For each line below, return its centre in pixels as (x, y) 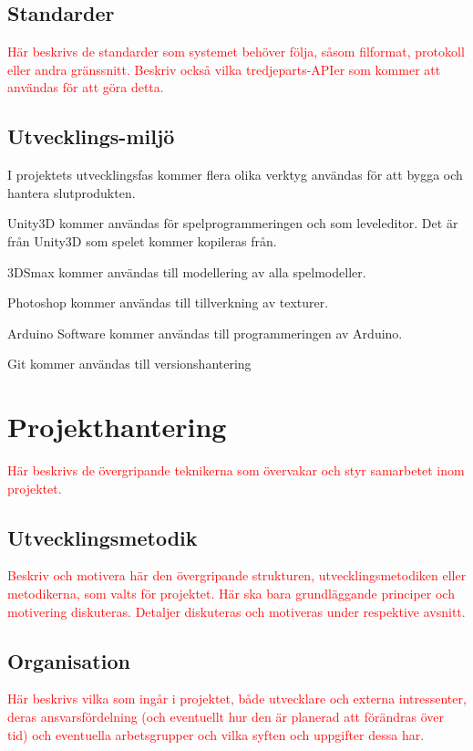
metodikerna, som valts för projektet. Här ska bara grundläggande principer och (231, 594)
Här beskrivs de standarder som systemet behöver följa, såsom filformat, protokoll (236, 52)
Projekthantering (117, 427)
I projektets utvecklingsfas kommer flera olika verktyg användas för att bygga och (235, 175)
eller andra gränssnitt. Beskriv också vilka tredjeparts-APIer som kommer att (224, 69)
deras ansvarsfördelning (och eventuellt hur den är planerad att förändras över (226, 717)
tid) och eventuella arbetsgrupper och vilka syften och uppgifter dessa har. (216, 734)
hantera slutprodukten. (72, 192)
